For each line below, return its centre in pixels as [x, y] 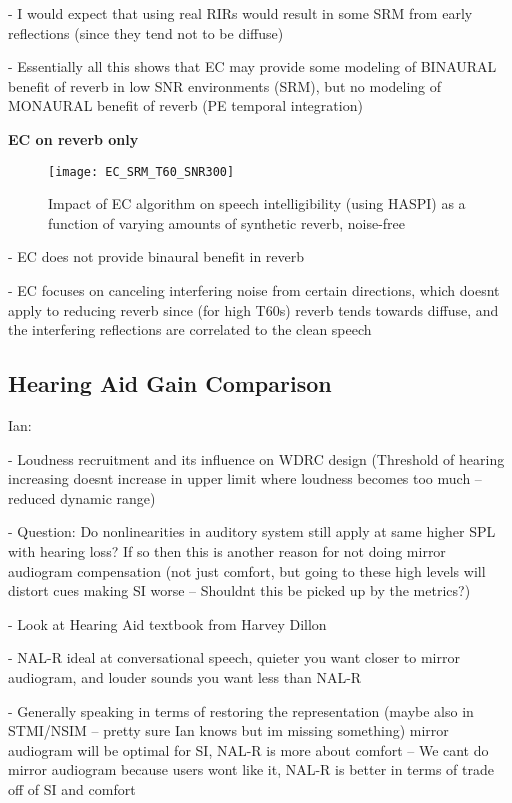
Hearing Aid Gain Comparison [170, 383]
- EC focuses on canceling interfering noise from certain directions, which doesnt [254, 290]
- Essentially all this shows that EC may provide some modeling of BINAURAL [252, 66]
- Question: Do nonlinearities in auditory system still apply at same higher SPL [252, 531]
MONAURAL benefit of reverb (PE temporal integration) [185, 105]
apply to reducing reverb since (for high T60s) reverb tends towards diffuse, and [253, 309]
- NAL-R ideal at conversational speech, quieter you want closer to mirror [234, 657]
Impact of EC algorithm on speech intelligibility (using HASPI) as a [257, 203]
